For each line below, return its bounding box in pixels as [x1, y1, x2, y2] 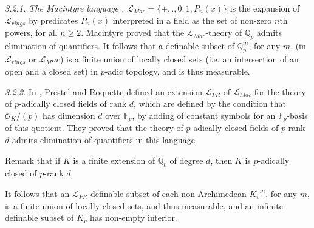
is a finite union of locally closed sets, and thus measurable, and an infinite [5, 199, 283, 212]
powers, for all [5, 26, 58, 39]
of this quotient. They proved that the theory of [5, 121, 183, 134]
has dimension [43, 109, 95, 121]
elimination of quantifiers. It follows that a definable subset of [5, 39, 234, 52]
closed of [5, 167, 37, 179]
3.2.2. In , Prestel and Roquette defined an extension [5, 85, 203, 98]
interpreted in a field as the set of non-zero [112, 13, 272, 26]
